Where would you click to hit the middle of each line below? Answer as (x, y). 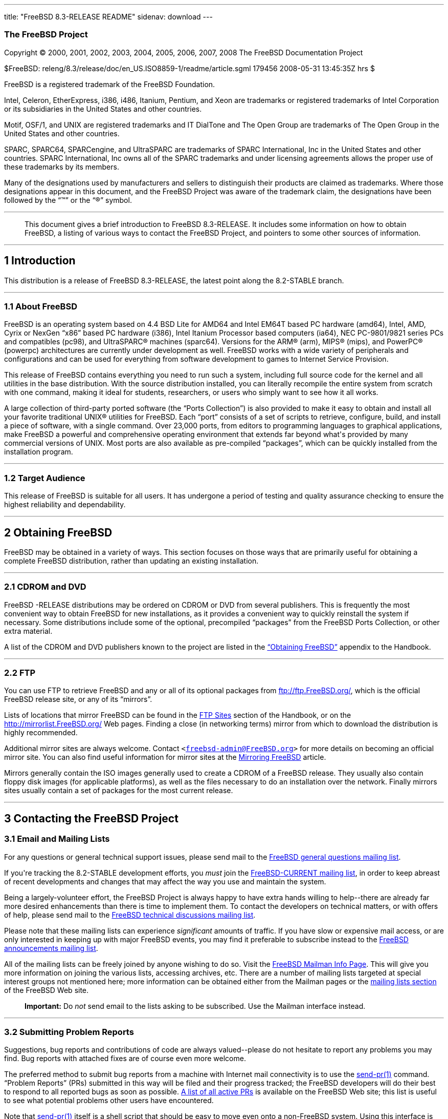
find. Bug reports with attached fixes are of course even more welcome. (125, 1059)
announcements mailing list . (51, 948)
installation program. (39, 452)
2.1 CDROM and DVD (45, 587)
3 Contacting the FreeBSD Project (91, 818)
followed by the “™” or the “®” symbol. (68, 200)
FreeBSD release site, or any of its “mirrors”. (78, 699)
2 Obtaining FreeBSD (58, 532)
